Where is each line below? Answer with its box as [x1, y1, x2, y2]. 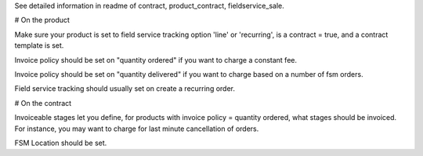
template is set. [14, 41, 64, 50]
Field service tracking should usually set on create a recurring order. [14, 84, 235, 93]
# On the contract [14, 98, 72, 107]
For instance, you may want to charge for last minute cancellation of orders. [14, 124, 259, 133]
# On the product [14, 16, 70, 25]
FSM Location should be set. [14, 138, 107, 147]
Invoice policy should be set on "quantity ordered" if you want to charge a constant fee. [14, 55, 298, 64]
